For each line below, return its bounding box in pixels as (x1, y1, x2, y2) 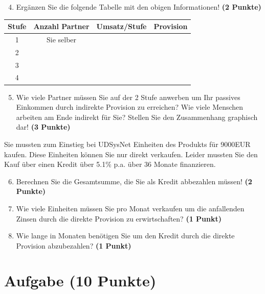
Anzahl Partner (33, 21, 90, 32)
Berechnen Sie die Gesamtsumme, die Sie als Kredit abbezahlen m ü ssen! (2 (16, 176, 252, 186)
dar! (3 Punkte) (16, 121, 71, 132)
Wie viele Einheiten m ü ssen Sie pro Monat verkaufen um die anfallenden (16, 203, 245, 213)
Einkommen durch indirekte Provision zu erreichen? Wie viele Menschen (16, 102, 244, 112)
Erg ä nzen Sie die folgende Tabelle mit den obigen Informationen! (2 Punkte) (16, 2, 261, 12)
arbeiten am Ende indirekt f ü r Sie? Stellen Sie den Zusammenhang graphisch (16, 111, 258, 122)
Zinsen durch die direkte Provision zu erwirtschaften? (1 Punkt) (16, 213, 222, 224)
